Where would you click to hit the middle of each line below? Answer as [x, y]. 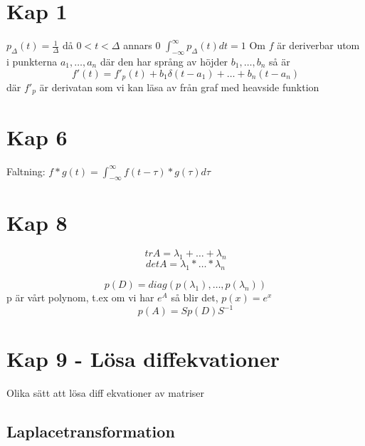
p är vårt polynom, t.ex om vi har [80, 297]
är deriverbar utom [318, 45]
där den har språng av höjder [164, 61]
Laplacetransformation [91, 431]
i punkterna [32, 61]
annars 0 [142, 45]
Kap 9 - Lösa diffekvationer [143, 359]
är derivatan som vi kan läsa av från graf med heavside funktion [179, 87]
